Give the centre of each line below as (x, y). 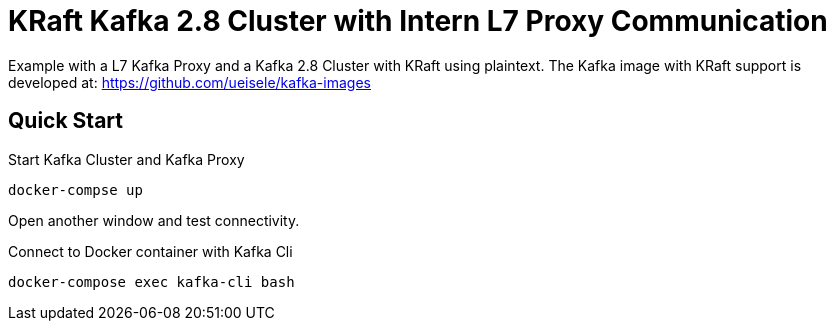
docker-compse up (75, 189)
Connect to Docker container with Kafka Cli (150, 251)
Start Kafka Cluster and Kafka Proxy (126, 159)
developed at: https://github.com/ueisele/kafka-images (189, 82)
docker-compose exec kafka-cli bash (151, 281)
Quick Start (65, 121)
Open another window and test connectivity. (154, 220)
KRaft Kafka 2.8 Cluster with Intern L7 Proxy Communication (418, 21)
